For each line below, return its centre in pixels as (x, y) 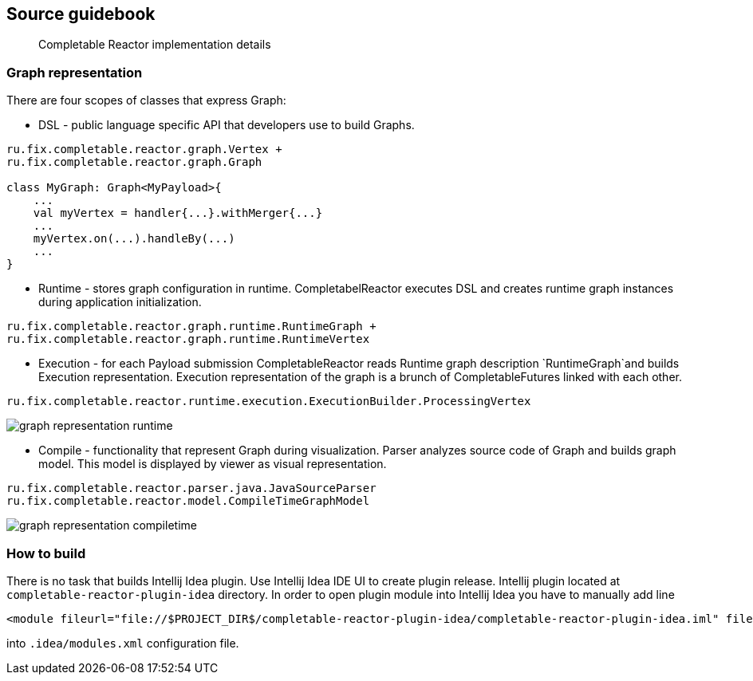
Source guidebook (81, 14)
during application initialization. (120, 302)
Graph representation (75, 72)
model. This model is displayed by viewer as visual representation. (213, 464)
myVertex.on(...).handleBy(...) (134, 239)
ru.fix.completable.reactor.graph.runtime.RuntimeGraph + (191, 327)
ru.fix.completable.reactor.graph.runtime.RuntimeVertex (188, 339)
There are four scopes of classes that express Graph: (146, 100)
